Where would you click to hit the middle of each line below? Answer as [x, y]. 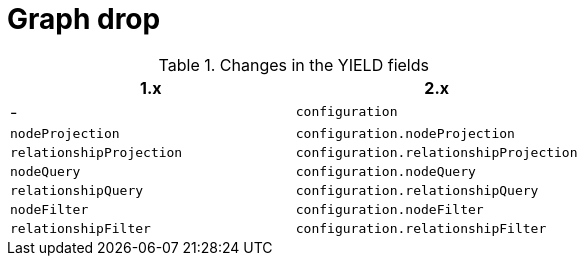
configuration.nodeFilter [389, 209]
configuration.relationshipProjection [436, 152]
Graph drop [84, 19]
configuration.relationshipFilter [421, 228]
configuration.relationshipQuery [417, 190]
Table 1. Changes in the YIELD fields [293, 64]
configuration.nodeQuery [385, 171]
